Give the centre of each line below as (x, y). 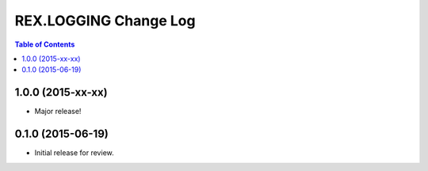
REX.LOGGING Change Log (105, 21)
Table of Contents (45, 44)
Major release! (58, 112)
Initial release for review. (74, 153)
